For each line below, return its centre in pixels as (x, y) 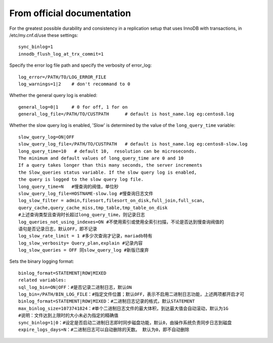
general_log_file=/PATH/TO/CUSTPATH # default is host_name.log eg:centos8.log (126, 114)
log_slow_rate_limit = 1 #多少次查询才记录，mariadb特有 (85, 236)
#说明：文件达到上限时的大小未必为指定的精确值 (69, 315)
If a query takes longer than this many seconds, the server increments (110, 165)
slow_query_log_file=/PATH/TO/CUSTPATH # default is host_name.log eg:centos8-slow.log (133, 144)
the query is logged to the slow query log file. (81, 180)
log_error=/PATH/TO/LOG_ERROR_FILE (62, 77)
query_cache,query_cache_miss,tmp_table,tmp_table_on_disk (93, 208)
